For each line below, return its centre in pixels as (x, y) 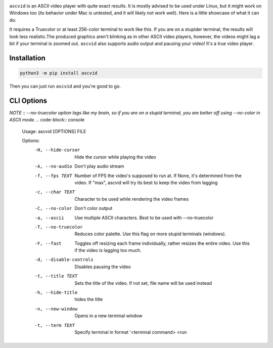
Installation (27, 58)
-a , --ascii (49, 218)
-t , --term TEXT (55, 325)
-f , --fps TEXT (54, 176)
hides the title (89, 299)
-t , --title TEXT (56, 276)
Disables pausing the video (103, 267)
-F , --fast (48, 243)
